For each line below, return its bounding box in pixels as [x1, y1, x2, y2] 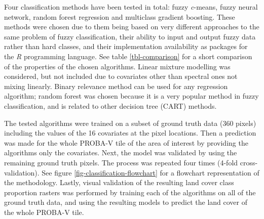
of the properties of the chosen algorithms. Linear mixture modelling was [4, 61, 231, 71]
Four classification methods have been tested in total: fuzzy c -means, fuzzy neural [4, 2, 258, 12]
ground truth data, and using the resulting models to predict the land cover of [4, 197, 247, 207]
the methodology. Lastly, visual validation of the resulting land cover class [4, 177, 234, 188]
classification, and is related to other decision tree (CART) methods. [4, 100, 217, 111]
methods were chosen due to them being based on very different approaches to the [4, 21, 259, 32]
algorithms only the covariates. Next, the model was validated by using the [4, 147, 237, 158]
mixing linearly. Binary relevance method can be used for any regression [4, 80, 228, 91]
